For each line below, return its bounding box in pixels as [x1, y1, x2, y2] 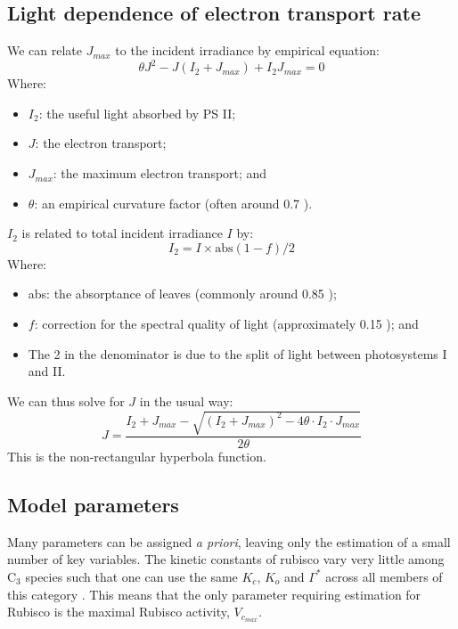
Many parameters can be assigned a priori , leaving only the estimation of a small [7, 532, 451, 551]
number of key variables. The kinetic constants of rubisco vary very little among [7, 550, 445, 568]
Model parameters [7, 490, 179, 518]
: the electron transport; [35, 134, 167, 152]
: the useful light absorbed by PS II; [38, 103, 236, 122]
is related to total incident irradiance [21, 224, 223, 242]
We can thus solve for [7, 391, 125, 410]
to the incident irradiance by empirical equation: [115, 41, 380, 60]
